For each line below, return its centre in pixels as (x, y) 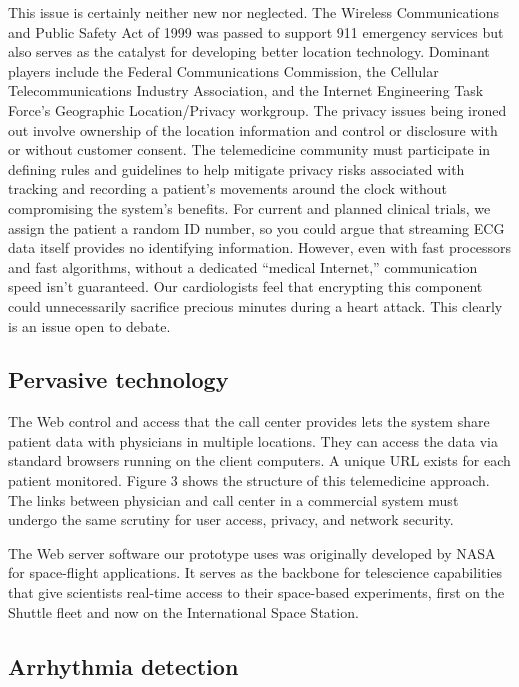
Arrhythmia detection (123, 665)
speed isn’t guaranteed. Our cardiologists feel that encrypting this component (245, 286)
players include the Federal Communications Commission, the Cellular (223, 70)
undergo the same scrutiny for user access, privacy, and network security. (231, 519)
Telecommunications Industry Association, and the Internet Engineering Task (246, 90)
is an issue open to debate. (89, 325)
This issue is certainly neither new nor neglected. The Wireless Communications (254, 12)
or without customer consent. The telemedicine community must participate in (249, 149)
